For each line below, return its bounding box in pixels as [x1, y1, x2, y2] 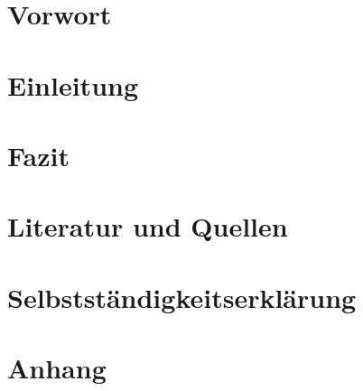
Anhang [7, 349, 107, 386]
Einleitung [7, 66, 139, 103]
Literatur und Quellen [7, 208, 288, 245]
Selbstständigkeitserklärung [7, 278, 357, 315]
